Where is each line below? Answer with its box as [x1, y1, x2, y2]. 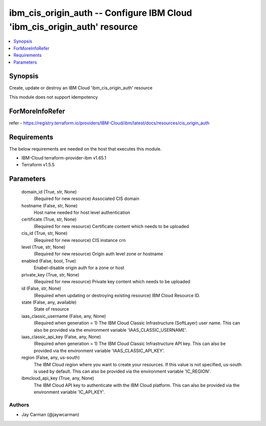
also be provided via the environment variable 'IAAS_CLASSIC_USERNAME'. [33, 327, 187, 333]
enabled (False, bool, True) [21, 258, 76, 264]
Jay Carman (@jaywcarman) [21, 412, 80, 418]
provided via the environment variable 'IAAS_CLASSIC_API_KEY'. [33, 348, 165, 353]
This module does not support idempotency [9, 94, 98, 100]
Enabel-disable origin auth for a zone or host [33, 265, 125, 271]
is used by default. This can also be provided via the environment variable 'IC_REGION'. [33, 368, 211, 374]
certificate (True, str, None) [21, 216, 77, 222]
